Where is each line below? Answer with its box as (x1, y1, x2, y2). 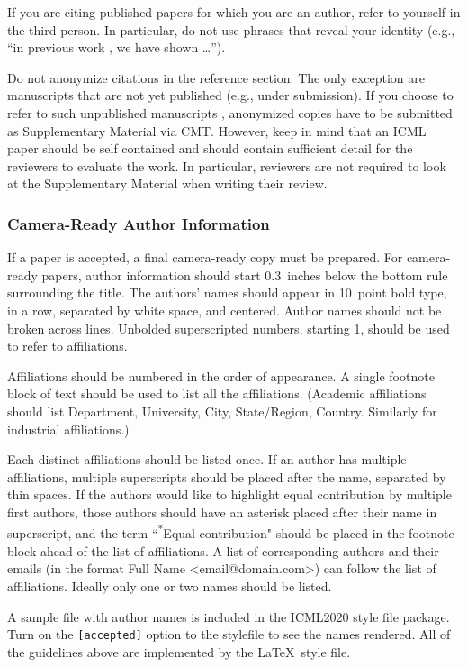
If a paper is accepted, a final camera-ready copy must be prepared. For (7, 248, 403, 267)
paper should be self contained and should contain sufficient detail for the (7, 139, 413, 158)
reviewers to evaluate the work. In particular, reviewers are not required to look (7, 156, 446, 175)
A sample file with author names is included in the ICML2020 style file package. (7, 607, 450, 626)
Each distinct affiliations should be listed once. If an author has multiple (7, 450, 407, 469)
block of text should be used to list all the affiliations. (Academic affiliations (7, 384, 427, 403)
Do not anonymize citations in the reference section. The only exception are (7, 68, 425, 87)
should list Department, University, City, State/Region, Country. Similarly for (7, 401, 437, 420)
